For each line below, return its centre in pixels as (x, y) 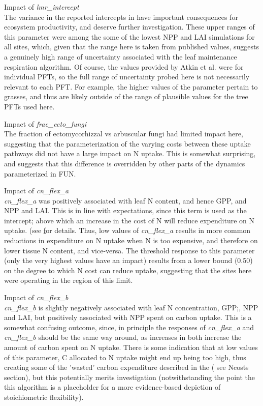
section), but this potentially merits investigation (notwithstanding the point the (129, 377)
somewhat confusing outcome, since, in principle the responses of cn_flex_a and (129, 327)
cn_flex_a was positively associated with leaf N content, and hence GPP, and (125, 200)
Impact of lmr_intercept (42, 7)
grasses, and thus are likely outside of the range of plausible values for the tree (126, 96)
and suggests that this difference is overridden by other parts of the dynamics (125, 163)
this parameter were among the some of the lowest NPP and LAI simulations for (129, 36)
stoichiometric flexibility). (44, 397)
